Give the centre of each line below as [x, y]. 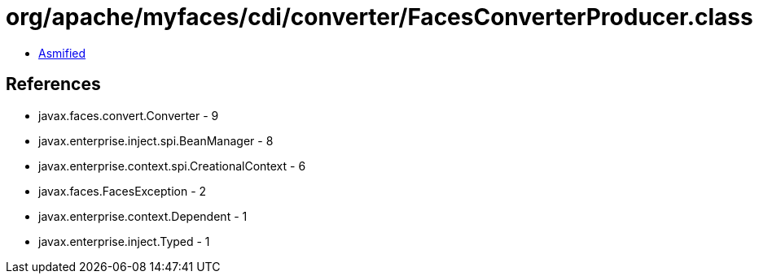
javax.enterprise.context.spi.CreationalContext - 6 [172, 166]
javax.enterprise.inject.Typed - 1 [124, 241]
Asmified [62, 53]
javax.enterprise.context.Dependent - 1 [143, 216]
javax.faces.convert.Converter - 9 [129, 115]
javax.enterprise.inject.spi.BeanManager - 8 [156, 140]
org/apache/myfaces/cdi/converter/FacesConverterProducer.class [379, 17]
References [53, 84]
